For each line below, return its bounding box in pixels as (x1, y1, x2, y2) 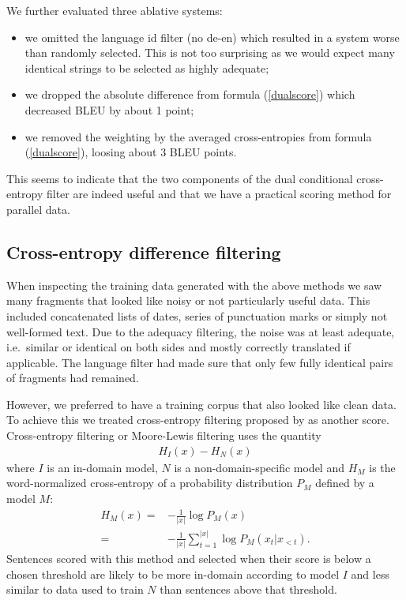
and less (351, 565, 389, 582)
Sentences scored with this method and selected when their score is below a (6, 550, 371, 567)
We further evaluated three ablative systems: (6, 2, 223, 18)
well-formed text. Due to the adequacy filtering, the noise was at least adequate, (6, 323, 395, 339)
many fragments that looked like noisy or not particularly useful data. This (6, 292, 370, 309)
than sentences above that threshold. (160, 581, 337, 598)
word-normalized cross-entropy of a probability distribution (6, 474, 293, 491)
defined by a (315, 474, 374, 491)
